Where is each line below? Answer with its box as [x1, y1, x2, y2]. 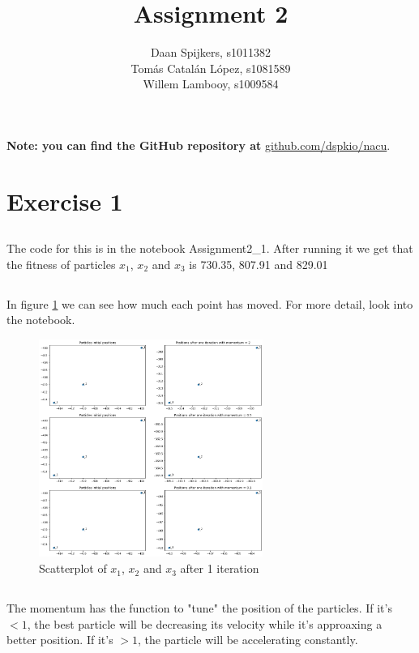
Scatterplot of [39, 560, 107, 577]
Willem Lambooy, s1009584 [143, 75, 279, 92]
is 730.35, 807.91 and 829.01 [189, 255, 328, 272]
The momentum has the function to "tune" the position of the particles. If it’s [6, 600, 392, 617]
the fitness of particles [6, 255, 116, 272]
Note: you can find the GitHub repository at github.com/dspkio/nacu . [6, 136, 391, 153]
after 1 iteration [180, 560, 259, 577]
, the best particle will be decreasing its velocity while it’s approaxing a [27, 615, 383, 632]
